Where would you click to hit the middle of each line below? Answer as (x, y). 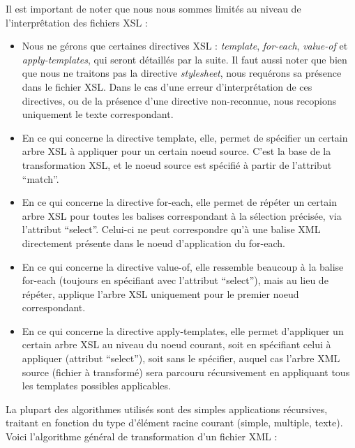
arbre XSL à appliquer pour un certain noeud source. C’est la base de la (176, 151)
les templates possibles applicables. (96, 386)
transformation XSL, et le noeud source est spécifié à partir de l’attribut (177, 164)
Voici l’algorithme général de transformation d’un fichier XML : (142, 436)
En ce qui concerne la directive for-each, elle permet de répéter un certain (179, 202)
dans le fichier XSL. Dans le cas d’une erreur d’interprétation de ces (167, 86)
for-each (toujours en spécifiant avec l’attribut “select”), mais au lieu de (175, 280)
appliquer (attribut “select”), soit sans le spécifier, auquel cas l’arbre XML (181, 358)
